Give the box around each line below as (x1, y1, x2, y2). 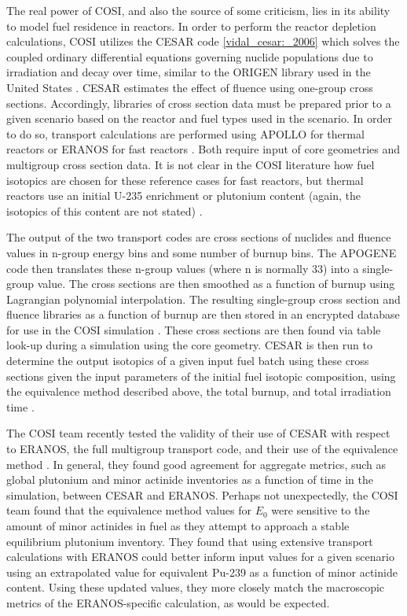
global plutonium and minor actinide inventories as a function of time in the (6, 471, 373, 488)
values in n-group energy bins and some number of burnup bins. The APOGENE (6, 244, 397, 260)
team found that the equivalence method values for (6, 502, 252, 518)
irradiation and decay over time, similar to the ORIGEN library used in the (6, 64, 371, 80)
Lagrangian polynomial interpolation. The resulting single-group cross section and (6, 290, 401, 307)
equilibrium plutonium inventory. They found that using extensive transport (6, 533, 373, 549)
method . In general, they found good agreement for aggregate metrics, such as (6, 456, 387, 472)
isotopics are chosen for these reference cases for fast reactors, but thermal (6, 172, 364, 188)
